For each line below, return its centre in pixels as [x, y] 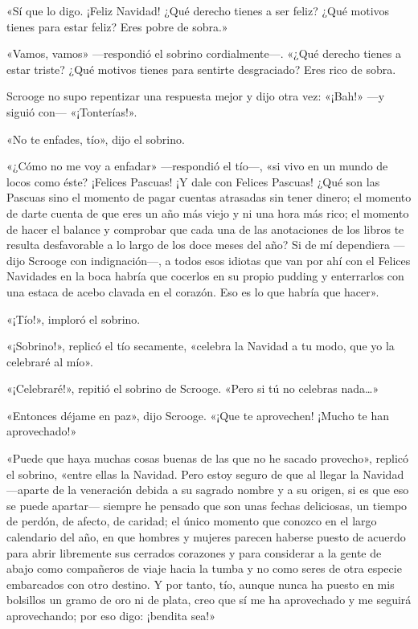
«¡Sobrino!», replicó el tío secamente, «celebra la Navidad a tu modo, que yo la [201, 346]
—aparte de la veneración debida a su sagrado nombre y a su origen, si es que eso [208, 490]
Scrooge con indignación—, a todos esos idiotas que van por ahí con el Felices [219, 260]
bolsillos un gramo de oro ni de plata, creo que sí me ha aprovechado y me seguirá [209, 600]
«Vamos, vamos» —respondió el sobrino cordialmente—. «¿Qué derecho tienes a [204, 53]
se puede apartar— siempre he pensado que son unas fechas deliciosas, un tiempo [207, 505]
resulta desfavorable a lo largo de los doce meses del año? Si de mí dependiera [198, 245]
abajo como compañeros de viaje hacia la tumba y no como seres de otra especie [204, 568]
